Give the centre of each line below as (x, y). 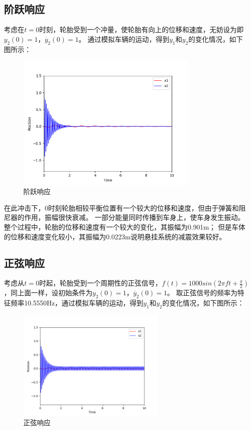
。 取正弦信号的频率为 (202, 293)
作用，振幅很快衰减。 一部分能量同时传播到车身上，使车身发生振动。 (134, 217)
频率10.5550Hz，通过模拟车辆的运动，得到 (77, 303)
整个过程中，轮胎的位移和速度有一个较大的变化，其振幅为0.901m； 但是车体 (125, 226)
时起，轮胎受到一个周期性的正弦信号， (100, 283)
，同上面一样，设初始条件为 (48, 293)
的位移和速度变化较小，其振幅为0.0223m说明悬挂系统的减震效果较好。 (115, 236)
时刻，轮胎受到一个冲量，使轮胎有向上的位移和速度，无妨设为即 (141, 29)
